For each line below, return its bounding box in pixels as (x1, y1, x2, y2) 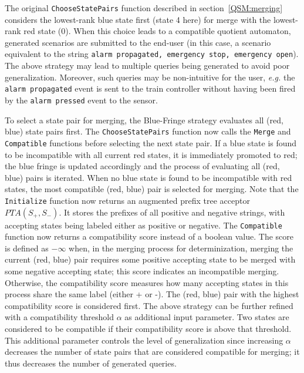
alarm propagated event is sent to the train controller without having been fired (5, 82, 296, 95)
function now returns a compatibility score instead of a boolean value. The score (5, 230, 294, 243)
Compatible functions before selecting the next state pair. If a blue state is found (5, 136, 297, 149)
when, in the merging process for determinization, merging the (69, 241, 293, 254)
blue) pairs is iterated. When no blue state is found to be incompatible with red (5, 171, 292, 183)
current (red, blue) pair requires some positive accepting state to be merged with (5, 253, 296, 266)
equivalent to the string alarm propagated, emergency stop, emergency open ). (5, 48, 299, 60)
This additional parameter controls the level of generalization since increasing (5, 334, 283, 346)
